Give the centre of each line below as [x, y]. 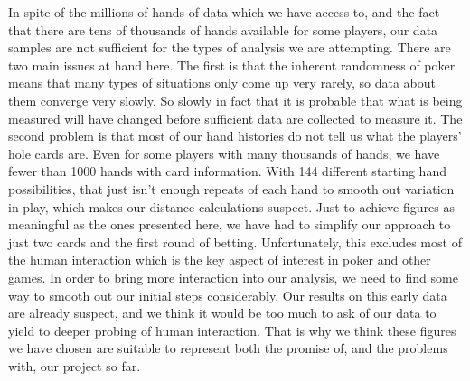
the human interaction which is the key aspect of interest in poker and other [220, 260]
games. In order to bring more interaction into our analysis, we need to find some [233, 277]
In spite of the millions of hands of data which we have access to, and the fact [224, 12]
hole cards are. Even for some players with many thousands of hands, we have [224, 153]
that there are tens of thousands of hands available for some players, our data [223, 29]
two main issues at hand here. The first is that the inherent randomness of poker [232, 65]
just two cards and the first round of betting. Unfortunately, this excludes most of [235, 242]
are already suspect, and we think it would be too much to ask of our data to [222, 313]
